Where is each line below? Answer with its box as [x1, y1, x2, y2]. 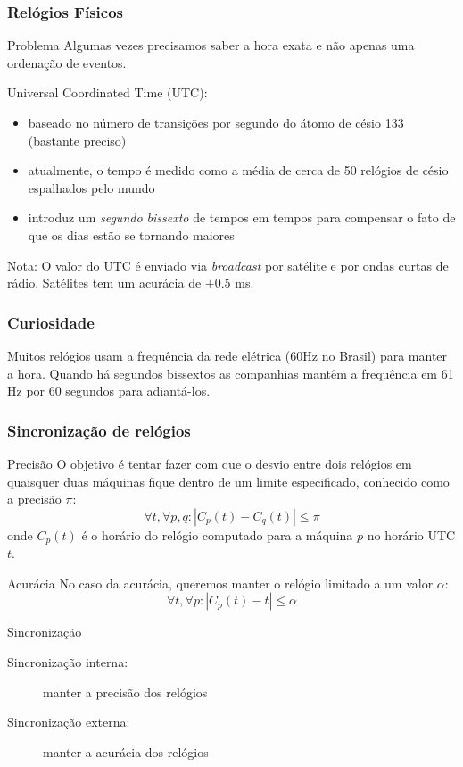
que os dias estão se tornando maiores [28, 225, 235, 244]
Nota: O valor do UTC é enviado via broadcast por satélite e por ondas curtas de [7, 255, 449, 274]
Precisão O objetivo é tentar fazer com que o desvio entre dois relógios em [7, 454, 412, 472]
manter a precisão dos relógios [43, 682, 208, 701]
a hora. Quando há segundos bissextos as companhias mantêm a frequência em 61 [7, 363, 454, 382]
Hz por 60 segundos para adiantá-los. [7, 381, 211, 400]
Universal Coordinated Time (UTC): [7, 83, 208, 102]
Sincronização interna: [7, 652, 128, 671]
